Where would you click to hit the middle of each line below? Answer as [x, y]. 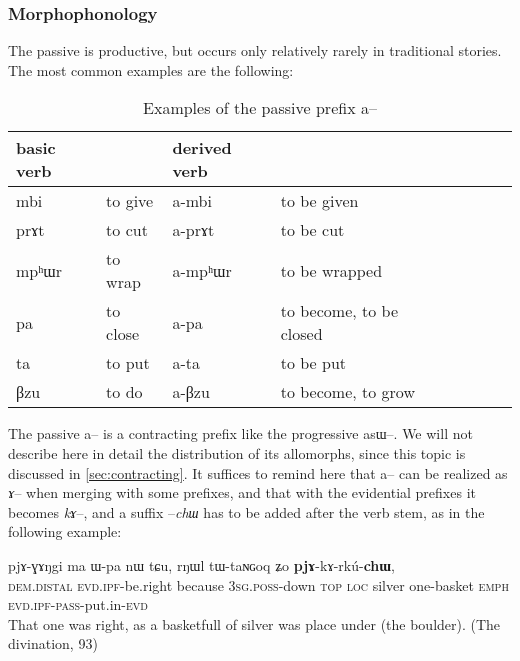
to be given [319, 201]
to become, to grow [347, 392]
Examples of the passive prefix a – [260, 108]
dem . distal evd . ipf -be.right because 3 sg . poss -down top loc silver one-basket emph [258, 584]
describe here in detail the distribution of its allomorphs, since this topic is [237, 453]
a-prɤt [193, 230]
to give [130, 201]
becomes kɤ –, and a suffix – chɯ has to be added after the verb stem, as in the [246, 511]
